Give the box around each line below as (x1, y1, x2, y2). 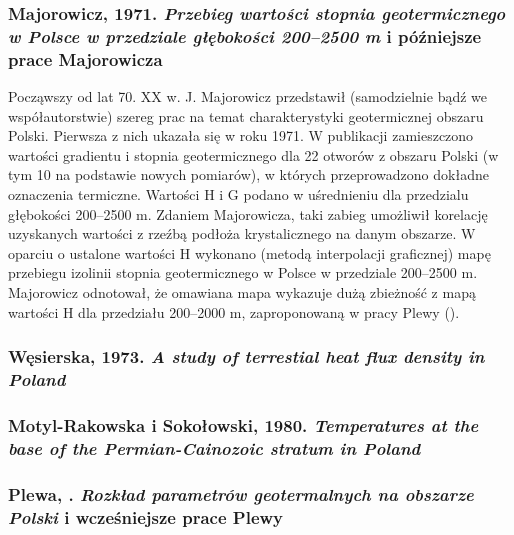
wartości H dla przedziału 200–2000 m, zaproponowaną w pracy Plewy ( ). (8, 301, 460, 322)
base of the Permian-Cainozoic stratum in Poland (8, 435, 421, 460)
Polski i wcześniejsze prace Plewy (8, 504, 284, 529)
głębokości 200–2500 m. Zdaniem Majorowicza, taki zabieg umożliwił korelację (8, 203, 488, 224)
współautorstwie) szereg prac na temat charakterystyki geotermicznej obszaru (8, 105, 484, 126)
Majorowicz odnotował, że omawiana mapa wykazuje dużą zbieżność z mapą (8, 282, 476, 302)
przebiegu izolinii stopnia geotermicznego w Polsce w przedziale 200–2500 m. (8, 262, 478, 283)
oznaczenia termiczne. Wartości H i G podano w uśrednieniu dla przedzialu (8, 184, 469, 205)
